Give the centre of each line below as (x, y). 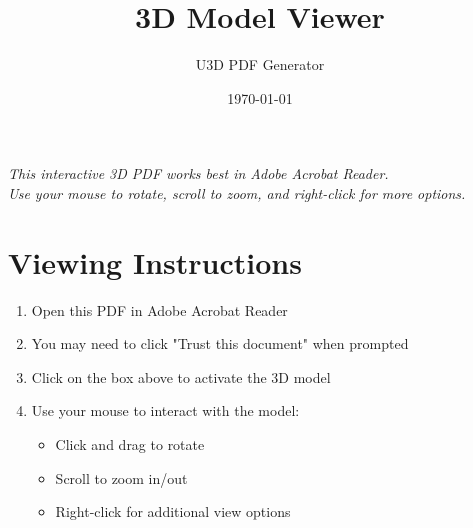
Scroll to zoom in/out (121, 477)
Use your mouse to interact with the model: (165, 410)
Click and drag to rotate (130, 444)
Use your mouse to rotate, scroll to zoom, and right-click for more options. (237, 192)
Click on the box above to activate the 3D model (181, 376)
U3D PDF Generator (260, 64)
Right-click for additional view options (173, 511)
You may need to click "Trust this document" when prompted (220, 343)
